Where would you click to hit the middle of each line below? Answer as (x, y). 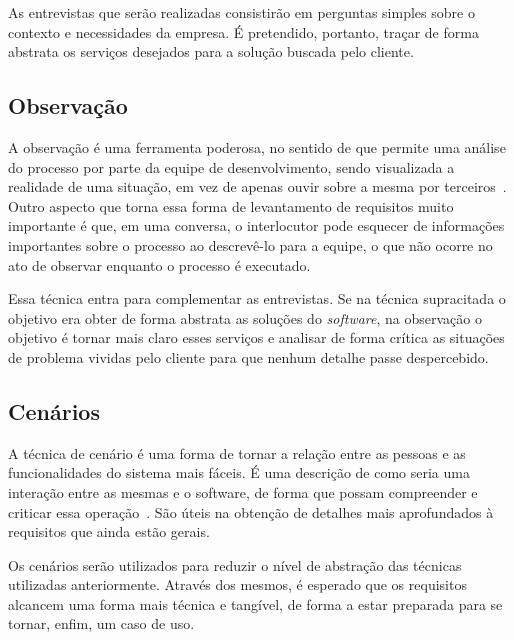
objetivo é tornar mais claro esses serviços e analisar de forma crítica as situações (256, 337)
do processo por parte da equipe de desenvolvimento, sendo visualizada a (231, 166)
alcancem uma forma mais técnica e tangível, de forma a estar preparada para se (255, 603)
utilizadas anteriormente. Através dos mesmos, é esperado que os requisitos (237, 584)
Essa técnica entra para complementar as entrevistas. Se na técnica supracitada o (257, 298)
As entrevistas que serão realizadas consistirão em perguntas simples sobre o (241, 12)
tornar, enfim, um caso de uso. (101, 623)
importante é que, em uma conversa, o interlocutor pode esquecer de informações (256, 225)
